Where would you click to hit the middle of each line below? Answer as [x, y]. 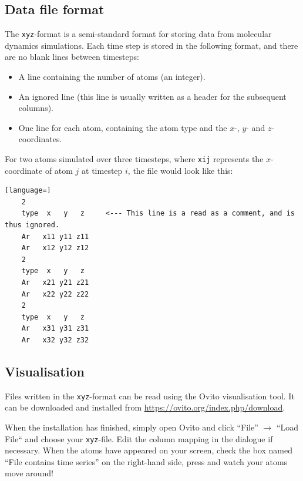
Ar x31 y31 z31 [55, 329]
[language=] [28, 191]
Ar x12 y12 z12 [55, 248]
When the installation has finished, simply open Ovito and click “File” [132, 427]
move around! [29, 473]
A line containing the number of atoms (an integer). [112, 77]
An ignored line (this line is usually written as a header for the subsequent [152, 96]
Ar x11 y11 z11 [55, 236]
